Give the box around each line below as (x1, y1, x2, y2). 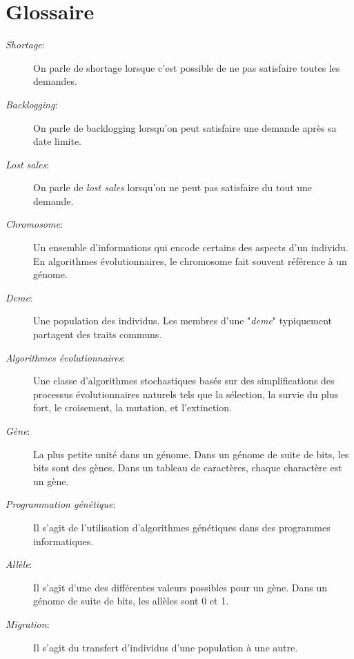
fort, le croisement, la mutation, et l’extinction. (33, 400, 232, 415)
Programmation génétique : (6, 497, 116, 511)
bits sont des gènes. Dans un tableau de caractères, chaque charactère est (33, 460, 342, 475)
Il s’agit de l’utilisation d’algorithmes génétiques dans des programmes (33, 520, 331, 534)
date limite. (33, 134, 81, 148)
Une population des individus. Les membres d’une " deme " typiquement (33, 313, 332, 328)
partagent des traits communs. (33, 327, 162, 342)
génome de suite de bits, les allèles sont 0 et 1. (33, 593, 229, 608)
